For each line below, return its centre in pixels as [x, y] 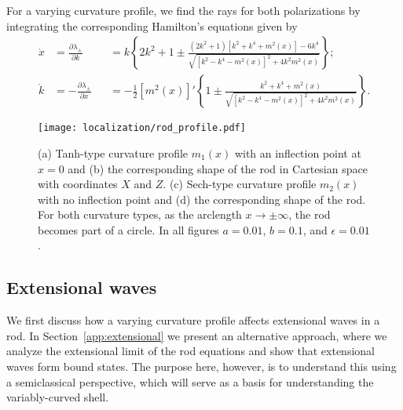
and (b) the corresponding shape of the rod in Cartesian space [218, 168]
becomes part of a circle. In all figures [128, 229]
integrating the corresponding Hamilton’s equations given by [152, 25]
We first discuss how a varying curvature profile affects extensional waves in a [193, 320]
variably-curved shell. [58, 397]
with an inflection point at [298, 152]
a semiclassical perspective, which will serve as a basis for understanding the [190, 381]
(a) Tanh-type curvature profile [113, 152]
